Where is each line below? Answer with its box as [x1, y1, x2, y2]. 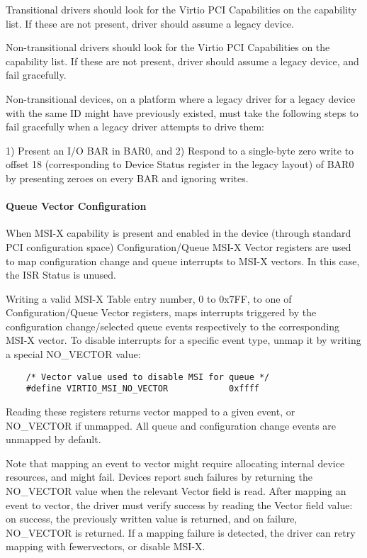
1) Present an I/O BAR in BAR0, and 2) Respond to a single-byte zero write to [6, 143, 354, 157]
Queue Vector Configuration [6, 199, 147, 213]
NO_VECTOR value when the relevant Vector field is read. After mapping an [6, 483, 346, 498]
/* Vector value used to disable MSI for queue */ [26, 372, 270, 382]
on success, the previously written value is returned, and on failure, [6, 511, 298, 526]
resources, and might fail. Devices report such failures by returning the [6, 469, 312, 484]
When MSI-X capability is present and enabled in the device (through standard [6, 225, 351, 240]
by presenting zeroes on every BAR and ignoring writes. [6, 170, 249, 185]
